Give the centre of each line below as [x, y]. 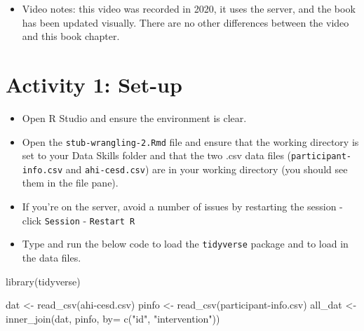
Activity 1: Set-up [94, 84]
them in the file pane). [70, 183]
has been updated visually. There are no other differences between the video [186, 22]
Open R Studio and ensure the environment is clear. [134, 117]
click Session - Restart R [79, 220]
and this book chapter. [71, 36]
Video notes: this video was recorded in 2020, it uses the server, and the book [189, 8]
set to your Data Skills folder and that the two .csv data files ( [157, 155]
